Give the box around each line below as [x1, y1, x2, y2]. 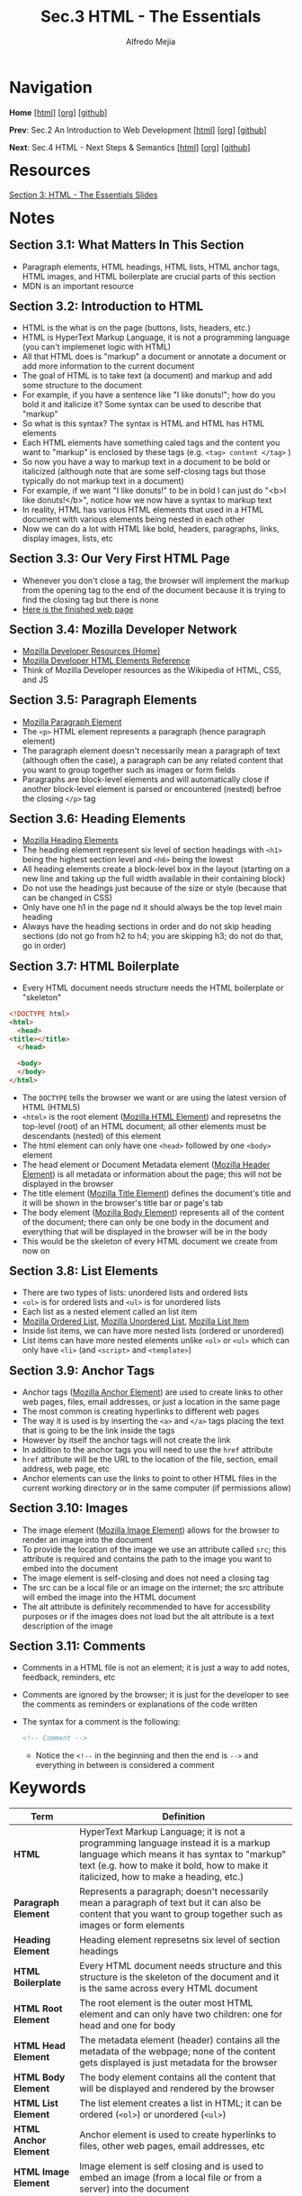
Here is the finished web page [22, 604, 134, 615]
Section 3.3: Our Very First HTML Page [9, 551, 230, 567]
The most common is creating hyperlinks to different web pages [22, 1406, 260, 1417]
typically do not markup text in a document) [22, 476, 185, 487]
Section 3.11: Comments [9, 1638, 147, 1654]
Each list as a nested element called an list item [22, 1307, 198, 1317]
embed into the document [22, 1563, 119, 1573]
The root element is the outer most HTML [78, 1996, 253, 2009]
